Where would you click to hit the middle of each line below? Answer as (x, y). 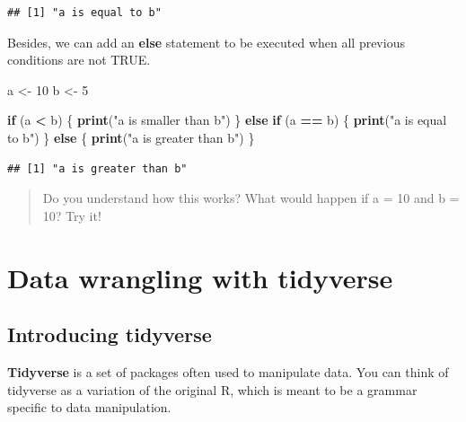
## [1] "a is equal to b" (84, 13)
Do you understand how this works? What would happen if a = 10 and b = (251, 198)
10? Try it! (72, 215)
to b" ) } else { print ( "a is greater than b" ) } (131, 137)
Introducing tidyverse (110, 334)
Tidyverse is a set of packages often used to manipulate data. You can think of (228, 371)
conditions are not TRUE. (79, 60)
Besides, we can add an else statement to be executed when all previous (206, 42)
